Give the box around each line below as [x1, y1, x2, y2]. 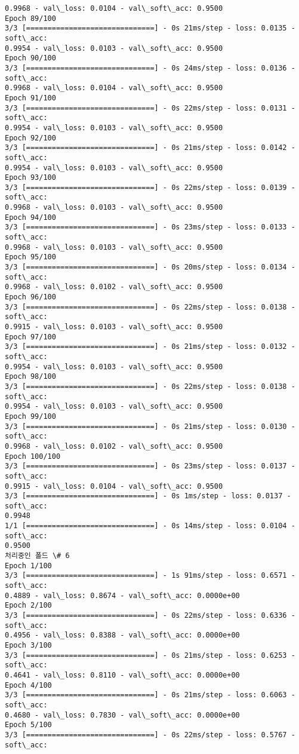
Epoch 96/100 [5, 293, 56, 302]
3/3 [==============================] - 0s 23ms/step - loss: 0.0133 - [5, 223, 295, 232]
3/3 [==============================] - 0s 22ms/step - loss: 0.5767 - [5, 730, 295, 739]
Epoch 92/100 [5, 133, 56, 142]
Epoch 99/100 [5, 412, 56, 421]
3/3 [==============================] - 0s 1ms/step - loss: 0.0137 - [5, 492, 291, 501]
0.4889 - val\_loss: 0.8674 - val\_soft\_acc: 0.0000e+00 [5, 591, 240, 600]
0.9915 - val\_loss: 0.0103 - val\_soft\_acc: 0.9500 [5, 323, 223, 331]
